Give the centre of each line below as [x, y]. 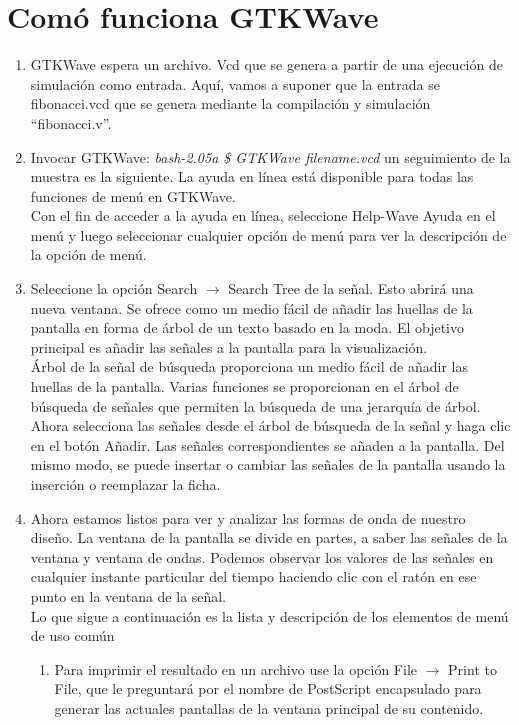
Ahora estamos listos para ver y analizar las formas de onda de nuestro [248, 517]
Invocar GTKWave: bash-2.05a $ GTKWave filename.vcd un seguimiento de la [270, 156]
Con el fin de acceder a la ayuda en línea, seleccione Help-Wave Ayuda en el [263, 215]
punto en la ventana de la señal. [128, 595]
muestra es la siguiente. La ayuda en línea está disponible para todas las [252, 176]
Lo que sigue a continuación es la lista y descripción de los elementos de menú [269, 615]
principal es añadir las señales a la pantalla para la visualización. [229, 346]
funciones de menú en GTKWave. [133, 195]
